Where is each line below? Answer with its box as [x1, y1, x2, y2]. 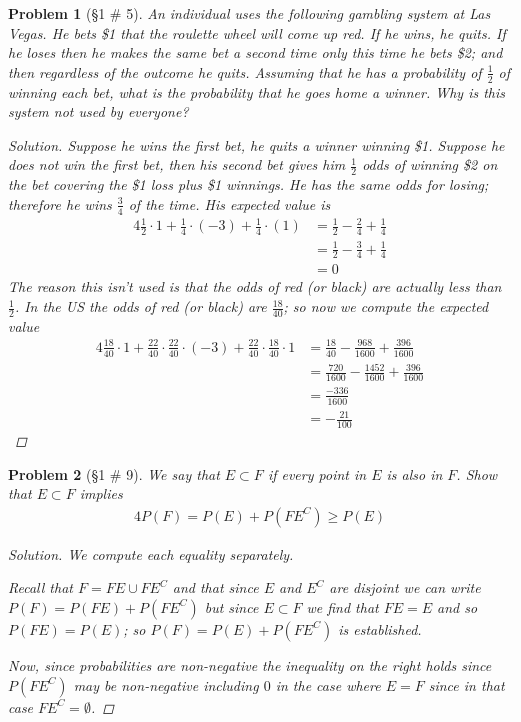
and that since [172, 577, 259, 598]
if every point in [267, 463, 367, 484]
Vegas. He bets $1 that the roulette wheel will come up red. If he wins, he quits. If [8, 22, 506, 43]
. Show [456, 463, 498, 484]
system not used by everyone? [8, 101, 189, 122]
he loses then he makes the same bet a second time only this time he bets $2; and [8, 42, 503, 63]
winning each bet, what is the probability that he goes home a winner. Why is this [8, 81, 506, 102]
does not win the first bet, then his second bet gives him [8, 154, 346, 175]
